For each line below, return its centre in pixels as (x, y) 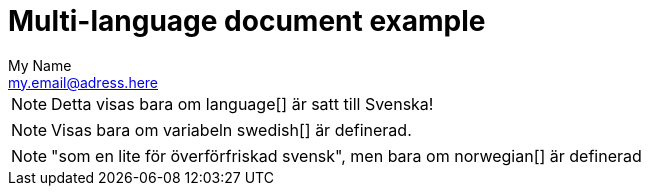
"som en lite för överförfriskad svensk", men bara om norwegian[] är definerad (346, 155)
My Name (40, 65)
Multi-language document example (247, 21)
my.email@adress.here (83, 82)
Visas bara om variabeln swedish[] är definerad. (231, 129)
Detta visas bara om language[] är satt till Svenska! (242, 103)
